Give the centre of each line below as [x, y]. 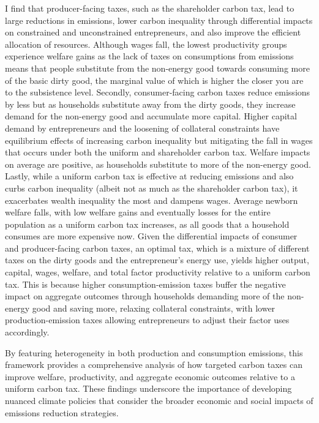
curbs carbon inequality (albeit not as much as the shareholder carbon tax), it [152, 188]
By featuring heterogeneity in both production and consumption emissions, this [154, 352]
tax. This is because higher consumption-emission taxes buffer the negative [145, 284]
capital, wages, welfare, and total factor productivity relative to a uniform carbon [158, 272]
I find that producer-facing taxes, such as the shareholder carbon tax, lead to [150, 8]
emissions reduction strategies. [62, 412]
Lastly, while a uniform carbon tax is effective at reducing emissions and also [149, 176]
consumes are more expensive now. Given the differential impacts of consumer [151, 236]
